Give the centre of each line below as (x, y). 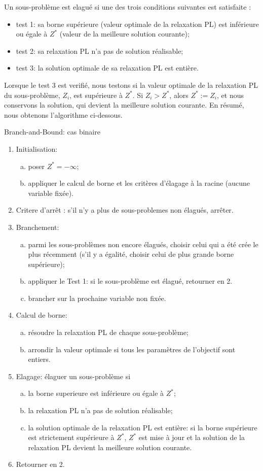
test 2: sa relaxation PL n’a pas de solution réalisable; (100, 51)
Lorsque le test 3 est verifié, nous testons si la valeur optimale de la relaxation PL (131, 85)
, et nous (230, 95)
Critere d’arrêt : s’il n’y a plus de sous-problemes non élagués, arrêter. (125, 210)
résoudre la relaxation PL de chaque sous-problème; (108, 332)
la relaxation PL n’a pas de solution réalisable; (100, 410)
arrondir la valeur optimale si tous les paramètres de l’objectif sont (132, 349)
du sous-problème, (32, 95)
